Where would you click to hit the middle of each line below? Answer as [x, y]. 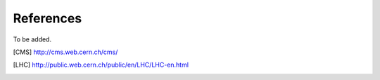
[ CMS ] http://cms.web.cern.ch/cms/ [65, 52]
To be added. [32, 39]
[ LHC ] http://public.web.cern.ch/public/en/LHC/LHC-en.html [101, 65]
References [47, 18]
